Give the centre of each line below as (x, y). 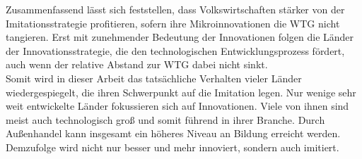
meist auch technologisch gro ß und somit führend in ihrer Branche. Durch (165, 119)
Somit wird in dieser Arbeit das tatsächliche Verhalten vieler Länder (154, 78)
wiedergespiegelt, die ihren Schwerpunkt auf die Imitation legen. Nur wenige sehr (181, 92)
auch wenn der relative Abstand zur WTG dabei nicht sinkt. (137, 64)
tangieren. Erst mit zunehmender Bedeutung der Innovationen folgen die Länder (180, 37)
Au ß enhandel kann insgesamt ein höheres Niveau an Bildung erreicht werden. (173, 133)
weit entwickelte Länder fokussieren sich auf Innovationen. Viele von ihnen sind (177, 106)
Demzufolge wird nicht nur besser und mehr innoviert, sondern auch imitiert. (173, 147)
